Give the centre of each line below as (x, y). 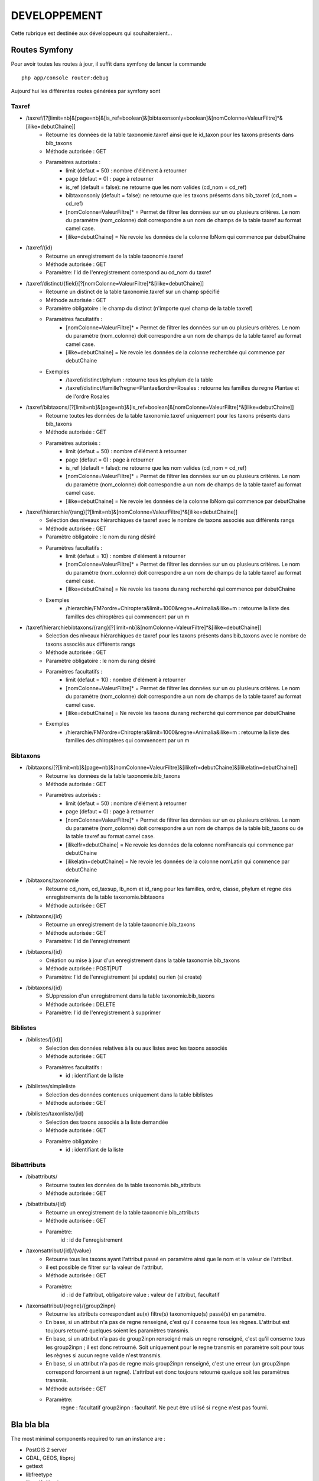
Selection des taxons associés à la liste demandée (107, 1122)
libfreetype (39, 1474)
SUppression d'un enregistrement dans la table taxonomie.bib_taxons (130, 996)
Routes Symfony (42, 50)
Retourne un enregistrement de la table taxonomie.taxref (115, 256)
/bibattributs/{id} (46, 1204)
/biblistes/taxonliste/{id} (55, 1114)
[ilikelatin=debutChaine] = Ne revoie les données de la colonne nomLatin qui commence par (178, 861)
